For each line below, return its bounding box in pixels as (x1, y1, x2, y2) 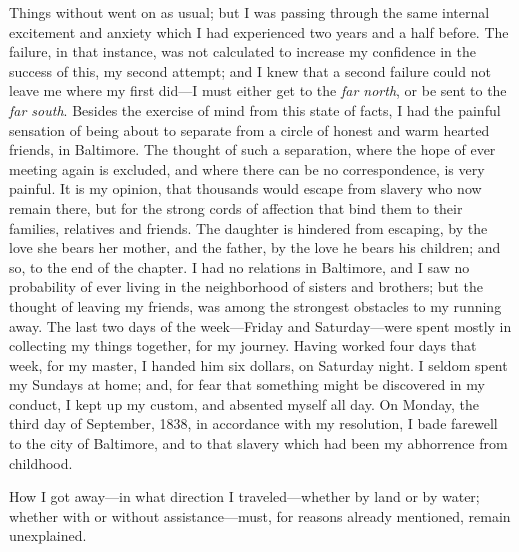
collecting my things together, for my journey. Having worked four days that (9, 335, 477, 356)
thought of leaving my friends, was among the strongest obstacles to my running (9, 295, 502, 316)
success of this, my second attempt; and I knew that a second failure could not (9, 60, 491, 81)
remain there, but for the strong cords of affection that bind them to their (9, 197, 463, 218)
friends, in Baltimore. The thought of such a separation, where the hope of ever (9, 139, 496, 160)
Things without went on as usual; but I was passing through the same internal (9, 2, 490, 22)
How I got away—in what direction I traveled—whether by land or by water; (9, 486, 480, 507)
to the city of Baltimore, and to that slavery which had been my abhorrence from (9, 433, 508, 454)
